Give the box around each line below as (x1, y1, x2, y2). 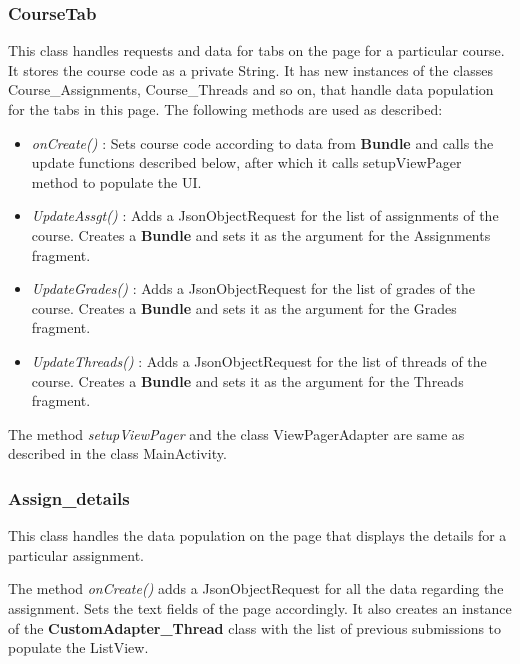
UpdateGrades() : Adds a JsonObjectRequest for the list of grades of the (31, 278, 475, 299)
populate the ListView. (8, 637, 149, 658)
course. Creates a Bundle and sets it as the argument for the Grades (31, 297, 457, 318)
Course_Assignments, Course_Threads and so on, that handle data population (8, 79, 494, 100)
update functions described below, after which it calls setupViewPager (31, 152, 462, 173)
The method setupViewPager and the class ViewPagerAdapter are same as (8, 423, 465, 444)
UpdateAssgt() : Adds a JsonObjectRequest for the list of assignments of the (31, 205, 499, 226)
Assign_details (8, 485, 130, 510)
